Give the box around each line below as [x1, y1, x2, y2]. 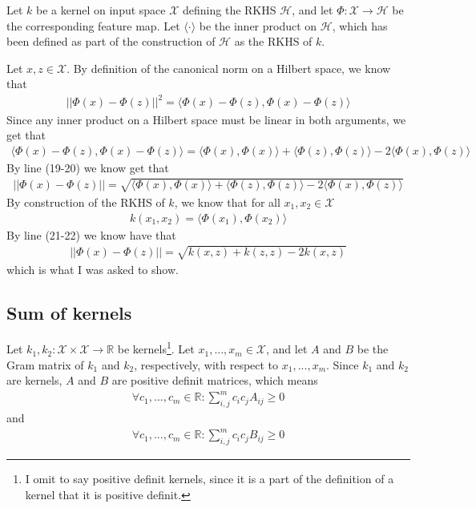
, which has [332, 17, 388, 34]
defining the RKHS [183, 2, 276, 18]
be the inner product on [199, 17, 317, 34]
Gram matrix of [6, 356, 84, 373]
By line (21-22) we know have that [6, 226, 176, 243]
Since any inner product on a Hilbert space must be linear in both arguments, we [6, 111, 406, 127]
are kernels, [6, 372, 63, 389]
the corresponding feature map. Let [6, 17, 180, 34]
